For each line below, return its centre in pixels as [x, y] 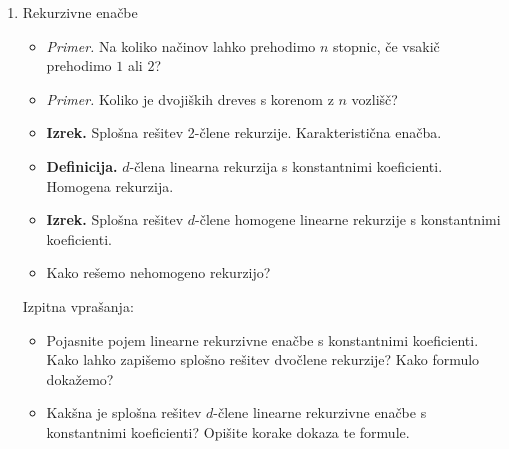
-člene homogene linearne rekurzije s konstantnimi [348, 219]
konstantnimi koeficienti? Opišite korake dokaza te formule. [228, 431]
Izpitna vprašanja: [78, 305]
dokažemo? [80, 378]
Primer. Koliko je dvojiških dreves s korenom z [190, 98]
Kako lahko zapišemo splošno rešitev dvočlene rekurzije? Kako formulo [263, 359]
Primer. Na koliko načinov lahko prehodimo [181, 45]
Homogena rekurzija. [110, 185]
